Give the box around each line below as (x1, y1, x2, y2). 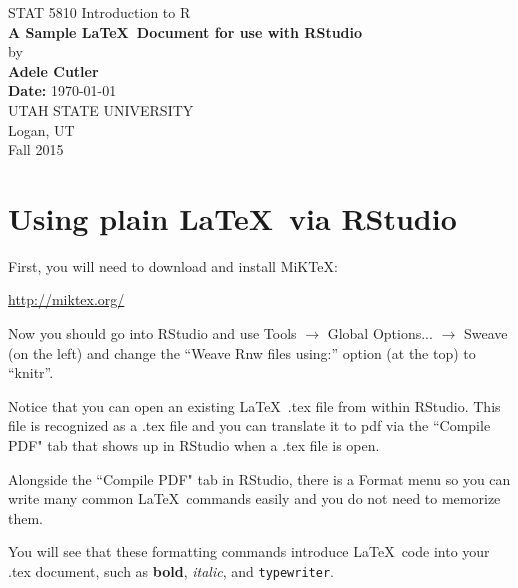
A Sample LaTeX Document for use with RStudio (8, 21, 363, 42)
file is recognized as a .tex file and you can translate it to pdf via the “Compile (8, 415, 491, 436)
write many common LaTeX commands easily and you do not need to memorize (8, 488, 501, 509)
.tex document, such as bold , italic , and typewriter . (8, 561, 334, 581)
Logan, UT (8, 119, 75, 140)
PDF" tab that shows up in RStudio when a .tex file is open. (8, 435, 380, 456)
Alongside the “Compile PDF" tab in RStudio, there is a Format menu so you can (8, 468, 511, 489)
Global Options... (327, 323, 433, 344)
